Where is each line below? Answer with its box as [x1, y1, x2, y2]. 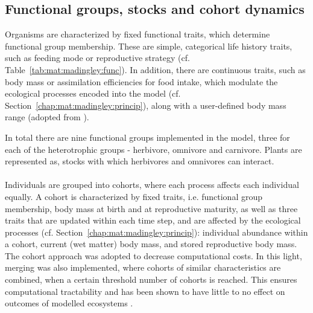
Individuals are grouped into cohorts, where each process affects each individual [5, 178, 299, 191]
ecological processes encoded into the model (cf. [5, 87, 181, 100]
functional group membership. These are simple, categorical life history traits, [5, 39, 292, 52]
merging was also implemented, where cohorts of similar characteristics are [5, 261, 281, 274]
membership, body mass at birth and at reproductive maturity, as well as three [5, 202, 298, 215]
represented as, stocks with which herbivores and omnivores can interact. [5, 155, 274, 167]
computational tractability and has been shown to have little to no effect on [5, 285, 285, 297]
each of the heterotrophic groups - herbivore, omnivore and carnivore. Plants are [5, 143, 302, 155]
